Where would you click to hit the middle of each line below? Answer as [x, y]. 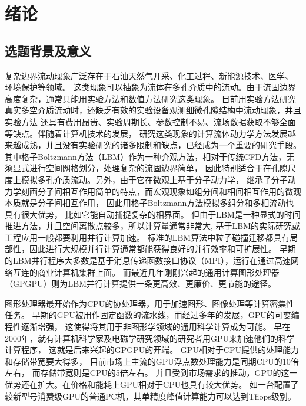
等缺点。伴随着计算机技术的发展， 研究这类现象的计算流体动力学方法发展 [146, 133]
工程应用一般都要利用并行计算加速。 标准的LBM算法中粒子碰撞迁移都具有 [147, 237]
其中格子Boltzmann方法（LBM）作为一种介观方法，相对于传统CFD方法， [146, 156]
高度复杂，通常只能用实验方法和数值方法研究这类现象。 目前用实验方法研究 [150, 98]
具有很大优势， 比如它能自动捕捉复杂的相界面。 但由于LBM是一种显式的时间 [153, 214]
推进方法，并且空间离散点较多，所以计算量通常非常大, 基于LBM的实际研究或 [153, 226]
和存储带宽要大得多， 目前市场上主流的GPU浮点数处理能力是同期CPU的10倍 [152, 361]
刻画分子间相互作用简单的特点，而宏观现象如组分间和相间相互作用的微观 [161, 191]
